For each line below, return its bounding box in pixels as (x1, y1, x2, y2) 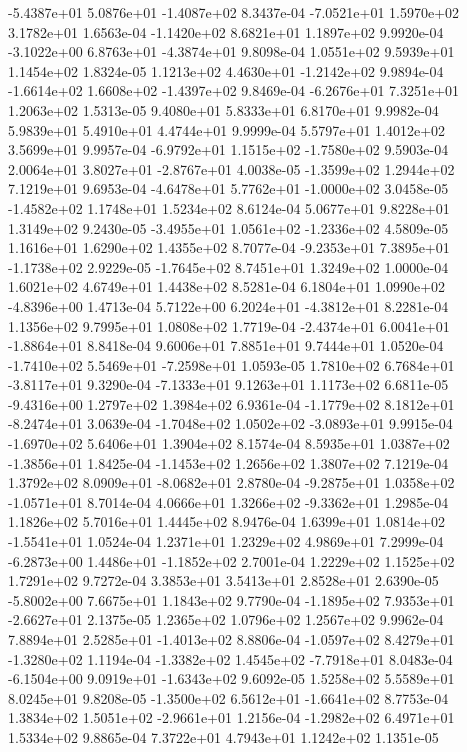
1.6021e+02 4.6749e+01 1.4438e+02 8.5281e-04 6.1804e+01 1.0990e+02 (8, 276, 446, 297)
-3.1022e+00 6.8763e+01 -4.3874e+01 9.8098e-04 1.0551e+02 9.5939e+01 (8, 41, 455, 62)
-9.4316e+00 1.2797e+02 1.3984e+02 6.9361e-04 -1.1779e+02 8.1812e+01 (8, 393, 455, 414)
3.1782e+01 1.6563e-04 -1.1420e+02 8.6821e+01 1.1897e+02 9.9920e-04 (8, 21, 444, 42)
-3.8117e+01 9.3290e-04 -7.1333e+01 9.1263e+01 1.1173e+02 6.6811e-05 (8, 374, 449, 395)
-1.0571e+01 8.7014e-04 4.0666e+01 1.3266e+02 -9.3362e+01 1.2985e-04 (8, 491, 449, 512)
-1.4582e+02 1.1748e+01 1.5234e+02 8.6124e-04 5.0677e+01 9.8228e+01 (8, 197, 450, 218)
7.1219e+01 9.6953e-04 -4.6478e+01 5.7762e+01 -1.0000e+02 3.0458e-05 (8, 178, 449, 199)
